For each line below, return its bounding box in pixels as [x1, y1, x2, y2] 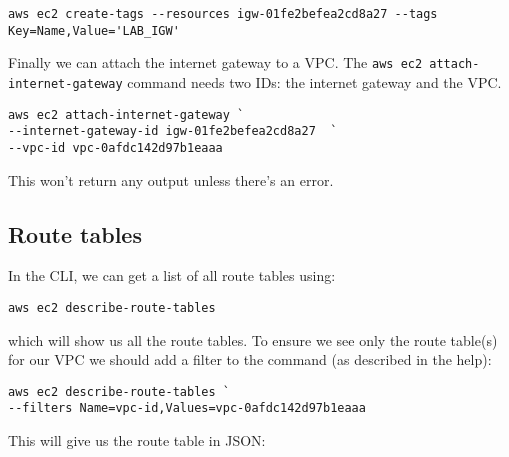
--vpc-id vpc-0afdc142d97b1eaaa [8, 140, 223, 155]
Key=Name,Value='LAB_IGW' [8, 23, 180, 38]
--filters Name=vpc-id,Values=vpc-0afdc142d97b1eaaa [8, 401, 366, 416]
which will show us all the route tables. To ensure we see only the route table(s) [8, 329, 498, 350]
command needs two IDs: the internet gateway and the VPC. [127, 71, 502, 92]
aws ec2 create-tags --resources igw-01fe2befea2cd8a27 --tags [8, 7, 438, 21]
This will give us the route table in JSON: [8, 430, 266, 451]
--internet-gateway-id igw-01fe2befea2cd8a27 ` [8, 124, 338, 139]
